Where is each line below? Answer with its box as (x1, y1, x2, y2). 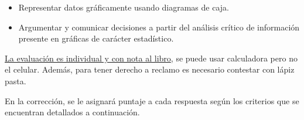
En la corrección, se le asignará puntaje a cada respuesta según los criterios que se (5, 94, 299, 107)
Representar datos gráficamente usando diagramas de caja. (18, 1, 229, 13)
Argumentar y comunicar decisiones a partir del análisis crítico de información (18, 20, 300, 33)
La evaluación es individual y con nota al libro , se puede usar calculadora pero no (5, 52, 298, 64)
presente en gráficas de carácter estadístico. (18, 32, 174, 44)
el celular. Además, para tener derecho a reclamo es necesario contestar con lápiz (5, 63, 295, 76)
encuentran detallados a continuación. (5, 106, 140, 118)
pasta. (5, 74, 26, 87)
